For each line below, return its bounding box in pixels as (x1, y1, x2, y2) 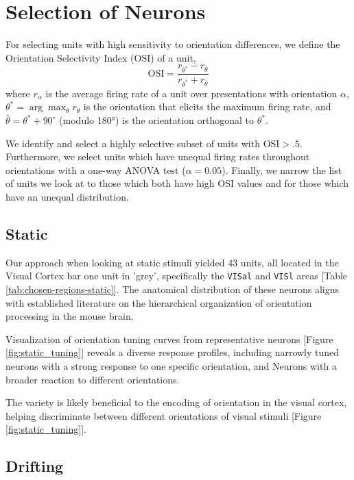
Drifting (5, 455, 64, 477)
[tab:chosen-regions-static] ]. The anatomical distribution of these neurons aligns (5, 282, 340, 296)
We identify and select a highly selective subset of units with (5, 136, 260, 150)
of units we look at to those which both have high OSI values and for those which (5, 176, 349, 190)
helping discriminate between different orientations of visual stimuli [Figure (5, 408, 322, 422)
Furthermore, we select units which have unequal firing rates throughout (5, 149, 310, 164)
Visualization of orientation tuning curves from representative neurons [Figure (5, 331, 333, 346)
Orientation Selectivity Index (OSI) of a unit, (5, 50, 196, 64)
